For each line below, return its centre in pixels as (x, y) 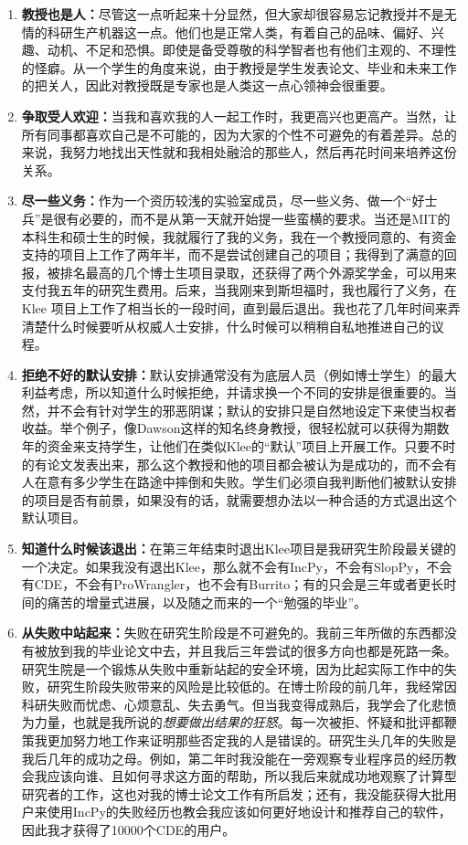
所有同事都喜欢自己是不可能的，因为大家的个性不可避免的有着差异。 (226, 134)
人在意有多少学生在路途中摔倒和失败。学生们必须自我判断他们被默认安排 (239, 482)
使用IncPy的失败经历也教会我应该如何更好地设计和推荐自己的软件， (249, 812)
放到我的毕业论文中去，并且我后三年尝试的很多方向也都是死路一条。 (252, 650)
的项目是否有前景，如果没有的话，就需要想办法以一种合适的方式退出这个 (239, 499)
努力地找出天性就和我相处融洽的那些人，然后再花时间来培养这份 (265, 152)
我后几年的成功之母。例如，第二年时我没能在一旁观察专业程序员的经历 (233, 758)
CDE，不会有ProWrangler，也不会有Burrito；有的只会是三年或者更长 (239, 584)
